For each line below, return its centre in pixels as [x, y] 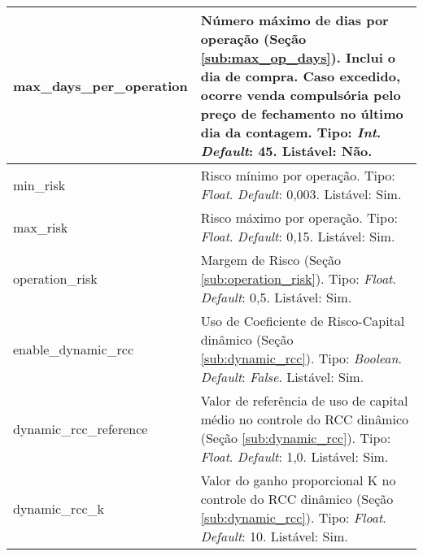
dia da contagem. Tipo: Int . [291, 132]
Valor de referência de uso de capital [304, 400]
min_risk [39, 185]
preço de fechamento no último [302, 113]
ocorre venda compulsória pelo [301, 95]
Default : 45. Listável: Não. [286, 151]
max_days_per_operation [100, 85]
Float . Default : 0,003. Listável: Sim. [301, 194]
